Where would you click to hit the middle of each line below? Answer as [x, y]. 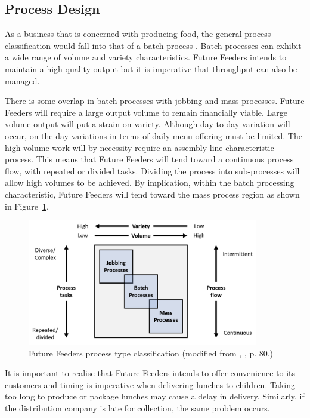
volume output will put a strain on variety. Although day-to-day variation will [148, 124]
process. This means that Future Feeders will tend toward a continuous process [149, 159]
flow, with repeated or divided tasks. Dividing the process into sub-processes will [152, 170]
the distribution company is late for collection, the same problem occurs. [137, 408]
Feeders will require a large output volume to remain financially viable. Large [146, 112]
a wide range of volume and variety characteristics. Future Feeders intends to [146, 57]
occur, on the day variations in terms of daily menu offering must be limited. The [154, 135]
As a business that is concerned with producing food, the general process [138, 34]
